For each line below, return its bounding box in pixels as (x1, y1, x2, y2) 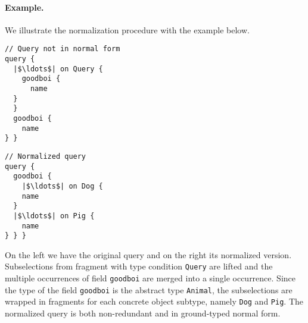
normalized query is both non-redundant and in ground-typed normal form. (5, 307, 281, 319)
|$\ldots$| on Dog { (21, 181, 103, 190)
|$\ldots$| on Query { (13, 64, 103, 73)
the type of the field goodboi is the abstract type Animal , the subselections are (5, 283, 293, 296)
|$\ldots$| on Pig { (13, 211, 95, 220)
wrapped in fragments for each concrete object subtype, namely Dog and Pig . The (5, 295, 304, 308)
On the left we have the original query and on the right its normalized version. (5, 248, 292, 261)
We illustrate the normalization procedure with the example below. (5, 23, 250, 36)
